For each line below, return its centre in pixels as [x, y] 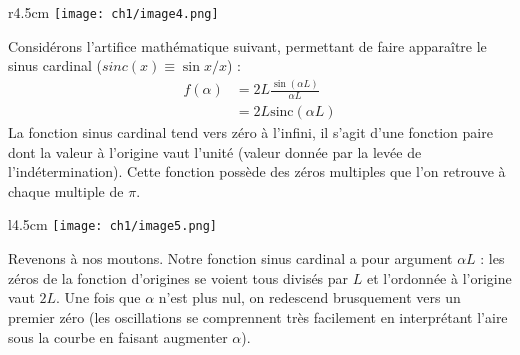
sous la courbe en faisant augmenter [118, 336]
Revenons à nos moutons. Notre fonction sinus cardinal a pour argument [230, 258]
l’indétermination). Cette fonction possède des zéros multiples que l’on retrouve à [257, 171]
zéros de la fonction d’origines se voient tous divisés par [178, 277]
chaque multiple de [66, 190]
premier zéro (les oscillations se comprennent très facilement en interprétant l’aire [258, 316]
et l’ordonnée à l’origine [439, 277]
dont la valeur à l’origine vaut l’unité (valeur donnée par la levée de [215, 151]
